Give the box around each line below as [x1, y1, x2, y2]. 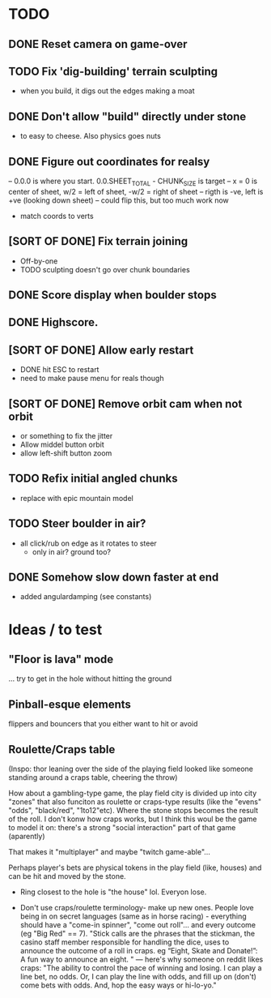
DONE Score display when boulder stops [8, 289, 217, 302]
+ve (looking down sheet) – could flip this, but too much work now [8, 195, 229, 205]
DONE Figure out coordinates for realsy [8, 155, 210, 169]
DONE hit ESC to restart [19, 365, 100, 375]
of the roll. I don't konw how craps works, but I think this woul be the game [8, 814, 257, 824]
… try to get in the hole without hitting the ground [8, 674, 172, 683]
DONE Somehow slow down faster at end [8, 571, 219, 585]
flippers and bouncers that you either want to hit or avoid [8, 719, 198, 729]
